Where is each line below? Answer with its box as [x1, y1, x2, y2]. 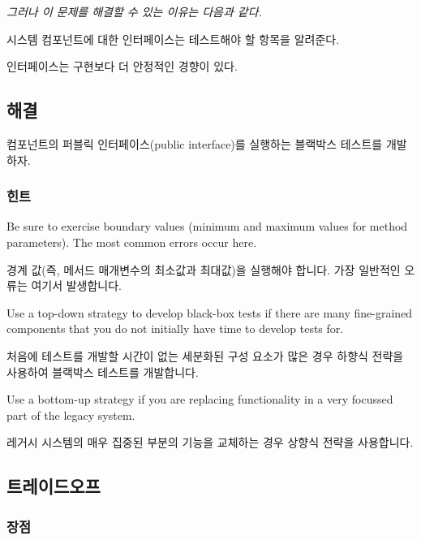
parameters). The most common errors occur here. [6, 233, 257, 250]
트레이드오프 [6, 473, 101, 499]
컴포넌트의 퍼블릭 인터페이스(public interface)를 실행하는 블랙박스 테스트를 [6, 135, 383, 152]
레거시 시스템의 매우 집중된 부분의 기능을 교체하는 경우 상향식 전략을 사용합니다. [6, 434, 414, 451]
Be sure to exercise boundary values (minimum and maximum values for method [6, 218, 408, 235]
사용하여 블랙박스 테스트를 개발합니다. [6, 363, 199, 380]
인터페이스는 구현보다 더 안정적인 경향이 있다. [6, 58, 238, 75]
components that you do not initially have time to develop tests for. [6, 320, 344, 337]
